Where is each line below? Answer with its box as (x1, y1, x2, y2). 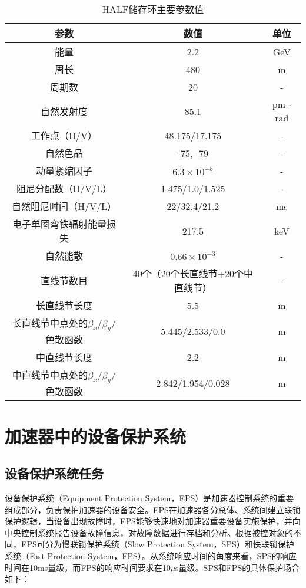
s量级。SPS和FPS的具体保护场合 (175, 561, 300, 573)
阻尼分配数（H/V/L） (16, 182, 112, 195)
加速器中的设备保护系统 (5, 423, 187, 448)
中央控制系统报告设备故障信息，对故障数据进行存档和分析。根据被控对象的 (5, 526, 293, 538)
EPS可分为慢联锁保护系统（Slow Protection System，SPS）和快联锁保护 (21, 538, 294, 550)
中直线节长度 (36, 350, 93, 364)
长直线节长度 (36, 298, 93, 312)
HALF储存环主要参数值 (102, 2, 204, 16)
